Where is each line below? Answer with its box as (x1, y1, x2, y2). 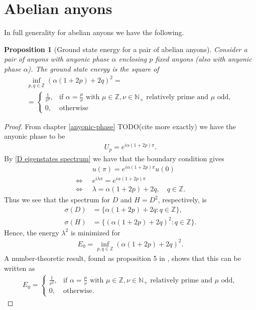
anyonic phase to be (4, 131, 65, 141)
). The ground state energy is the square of (28, 63, 159, 74)
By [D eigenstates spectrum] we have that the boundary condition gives (4, 153, 224, 163)
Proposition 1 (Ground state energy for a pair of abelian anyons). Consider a (4, 44, 247, 54)
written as (4, 262, 35, 273)
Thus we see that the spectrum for (4, 194, 110, 205)
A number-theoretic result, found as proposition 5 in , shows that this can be (4, 252, 241, 263)
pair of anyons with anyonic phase (4, 54, 109, 64)
